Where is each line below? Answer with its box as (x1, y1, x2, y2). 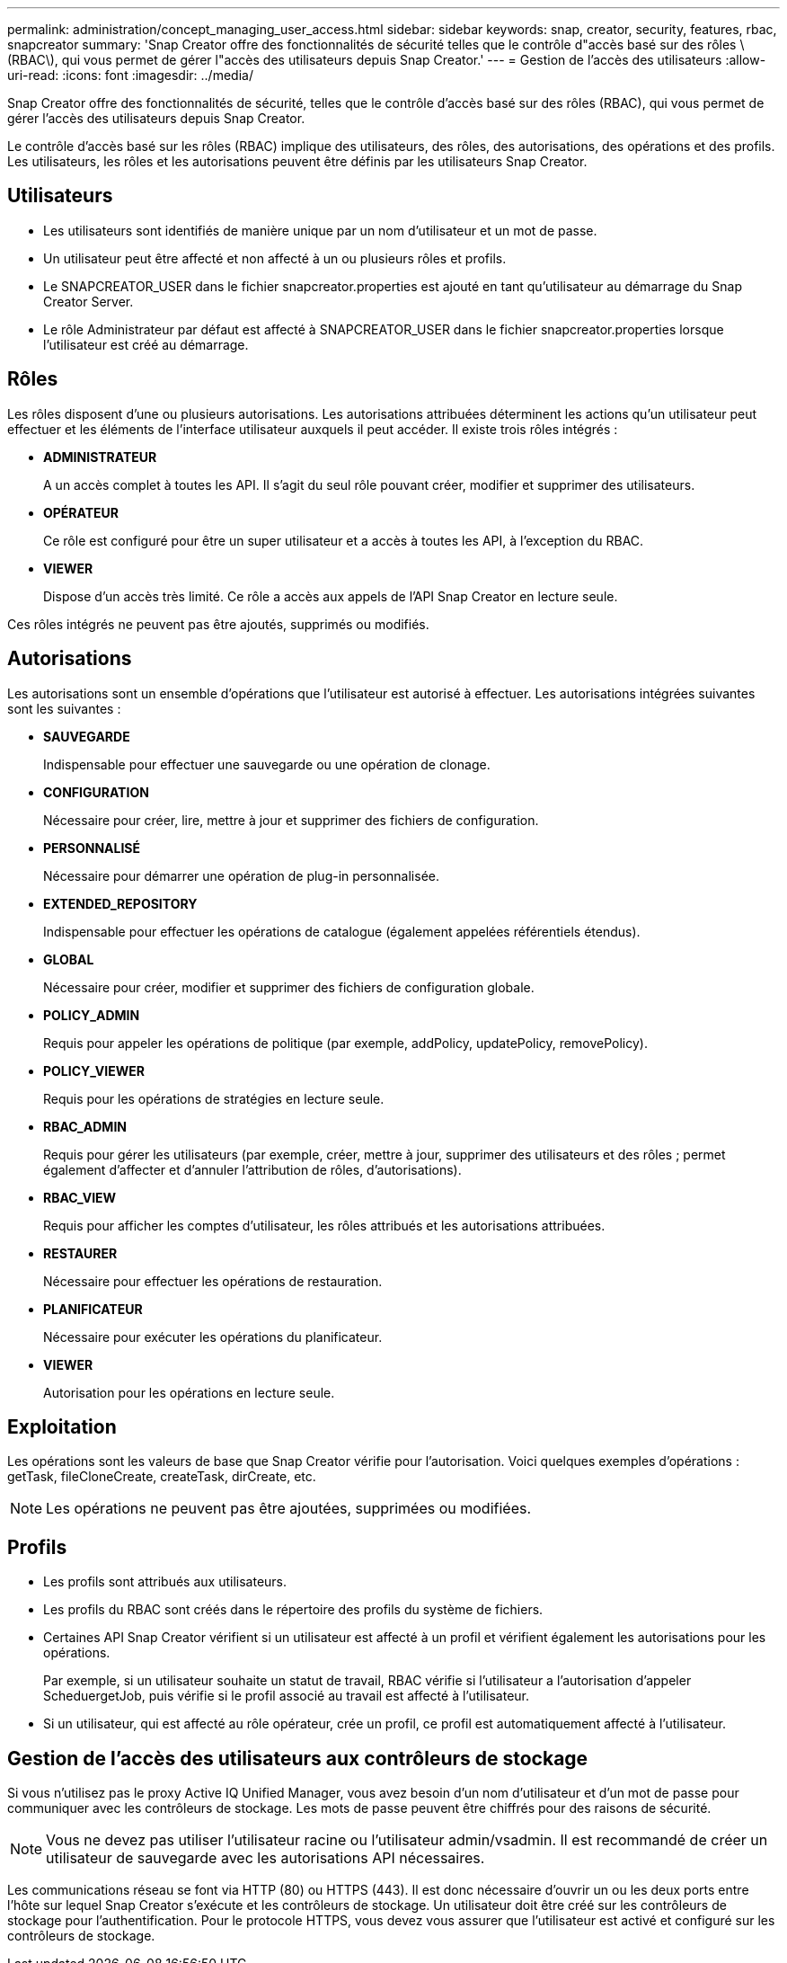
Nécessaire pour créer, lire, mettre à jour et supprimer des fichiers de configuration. (43, 812, 539, 828)
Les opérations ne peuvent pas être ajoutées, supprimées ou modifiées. (46, 1499, 532, 1518)
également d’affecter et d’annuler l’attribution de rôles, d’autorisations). (43, 1161, 462, 1177)
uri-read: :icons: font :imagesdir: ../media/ (7, 67, 253, 83)
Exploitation (7, 1415, 117, 1438)
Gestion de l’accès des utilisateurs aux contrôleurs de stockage (7, 1746, 588, 1770)
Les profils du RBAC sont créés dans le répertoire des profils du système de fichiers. (43, 1602, 544, 1618)
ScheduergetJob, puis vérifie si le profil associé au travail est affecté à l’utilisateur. (43, 1688, 530, 1704)
